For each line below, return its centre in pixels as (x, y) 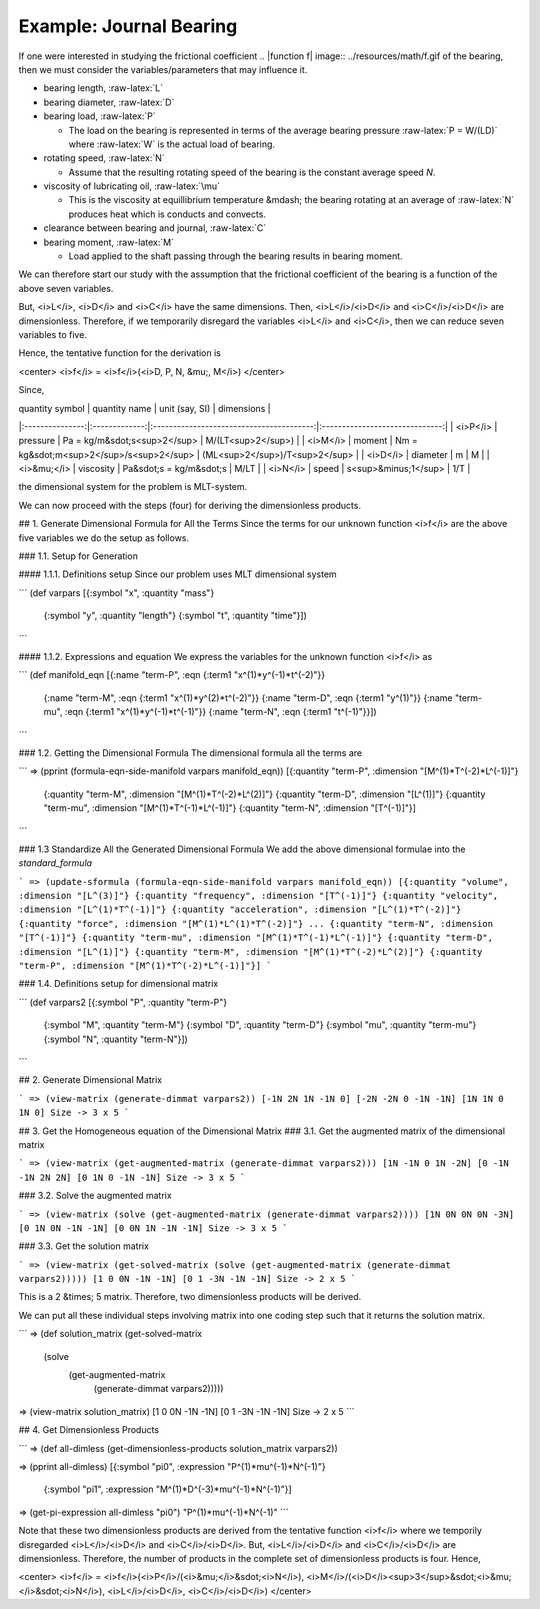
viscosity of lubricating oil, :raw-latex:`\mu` (131, 186)
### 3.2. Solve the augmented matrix (95, 1196)
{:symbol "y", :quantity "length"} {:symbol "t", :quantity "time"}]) (175, 616)
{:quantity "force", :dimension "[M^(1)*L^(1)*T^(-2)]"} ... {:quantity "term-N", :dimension (256, 923)
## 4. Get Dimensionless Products (89, 1430)
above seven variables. (66, 288)
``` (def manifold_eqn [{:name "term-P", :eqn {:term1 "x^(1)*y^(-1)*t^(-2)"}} (172, 675)
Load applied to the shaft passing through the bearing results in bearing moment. (236, 256)
